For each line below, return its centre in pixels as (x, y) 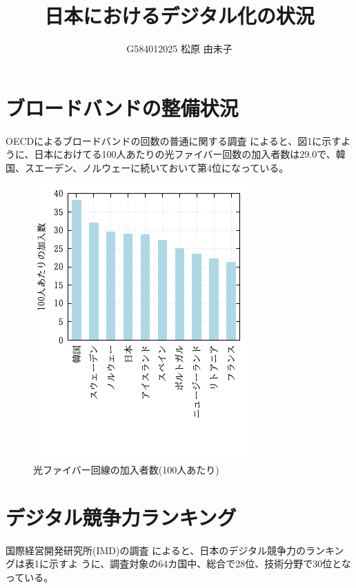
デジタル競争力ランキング (121, 517)
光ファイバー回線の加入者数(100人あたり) (126, 470)
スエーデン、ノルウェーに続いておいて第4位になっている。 (157, 167)
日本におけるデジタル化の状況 (179, 16)
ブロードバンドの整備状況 (122, 107)
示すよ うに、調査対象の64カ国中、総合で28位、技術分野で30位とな (200, 564)
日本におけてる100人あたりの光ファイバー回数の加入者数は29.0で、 (185, 154)
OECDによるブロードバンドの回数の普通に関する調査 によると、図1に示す (174, 140)
